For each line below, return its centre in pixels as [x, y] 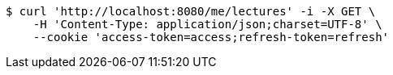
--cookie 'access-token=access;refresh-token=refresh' [211, 37]
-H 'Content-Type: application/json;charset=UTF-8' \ [207, 24]
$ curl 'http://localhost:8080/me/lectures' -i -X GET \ [191, 11]
